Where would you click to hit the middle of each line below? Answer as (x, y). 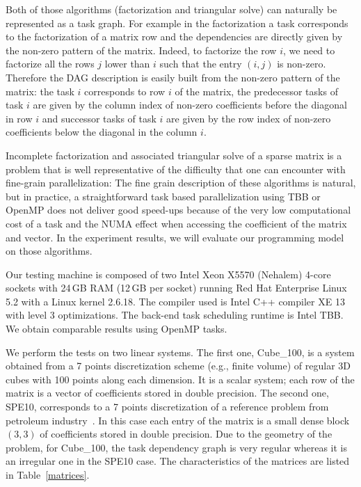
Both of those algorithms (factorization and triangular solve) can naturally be (171, 9)
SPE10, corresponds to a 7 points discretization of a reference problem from (167, 407)
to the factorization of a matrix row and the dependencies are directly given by (174, 37)
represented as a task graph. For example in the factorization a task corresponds (177, 23)
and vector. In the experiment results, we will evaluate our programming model (175, 237)
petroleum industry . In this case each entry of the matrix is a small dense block (178, 420)
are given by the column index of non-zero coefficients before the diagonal (190, 105)
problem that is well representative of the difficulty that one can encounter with (176, 169)
